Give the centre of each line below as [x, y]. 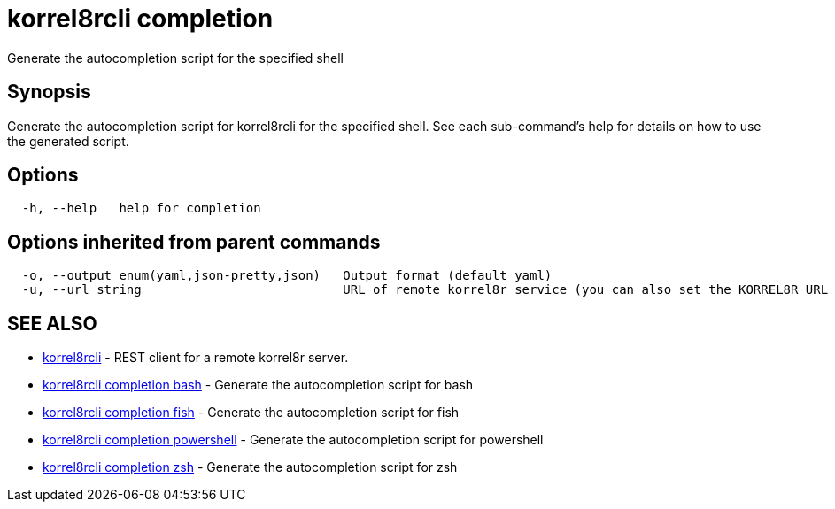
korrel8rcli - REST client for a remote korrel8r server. [196, 358]
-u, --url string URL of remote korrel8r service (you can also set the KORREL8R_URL [425, 290]
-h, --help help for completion [141, 208]
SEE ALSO [52, 323]
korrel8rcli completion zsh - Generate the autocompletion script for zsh [250, 467]
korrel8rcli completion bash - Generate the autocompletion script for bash [258, 385]
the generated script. [68, 141]
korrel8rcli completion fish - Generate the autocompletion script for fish [251, 413]
